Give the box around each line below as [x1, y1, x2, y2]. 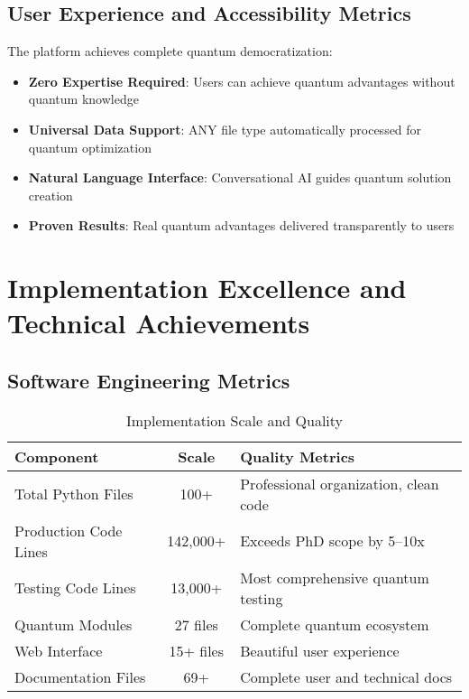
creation [28, 185, 73, 204]
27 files [174, 613, 218, 635]
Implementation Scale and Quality [125, 409, 344, 431]
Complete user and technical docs [240, 666, 453, 687]
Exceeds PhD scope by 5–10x [240, 530, 425, 552]
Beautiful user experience [240, 639, 400, 661]
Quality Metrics [240, 445, 355, 467]
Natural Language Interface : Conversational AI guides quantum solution [28, 168, 452, 187]
